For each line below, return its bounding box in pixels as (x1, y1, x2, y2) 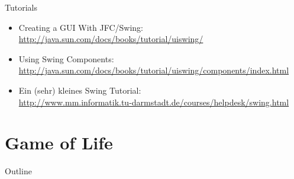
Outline (5, 165, 32, 177)
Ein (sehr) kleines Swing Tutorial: (18, 84, 141, 96)
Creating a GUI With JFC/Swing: (18, 21, 143, 33)
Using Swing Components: (18, 52, 114, 65)
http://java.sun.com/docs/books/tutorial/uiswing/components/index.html (18, 64, 289, 76)
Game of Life (5, 130, 113, 155)
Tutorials (5, 1, 37, 13)
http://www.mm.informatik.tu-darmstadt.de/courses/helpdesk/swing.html (18, 95, 289, 108)
